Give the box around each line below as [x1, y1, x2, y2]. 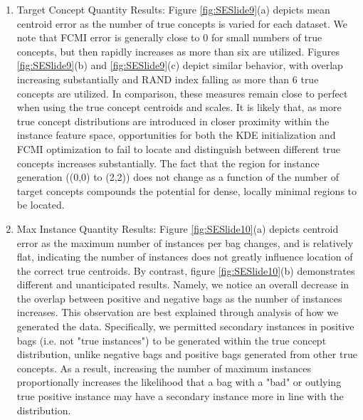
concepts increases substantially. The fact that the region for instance [16, 155, 320, 170]
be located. [16, 197, 65, 212]
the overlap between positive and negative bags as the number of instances [16, 290, 342, 305]
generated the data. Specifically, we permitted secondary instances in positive [16, 319, 354, 334]
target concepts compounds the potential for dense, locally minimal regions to [16, 183, 357, 198]
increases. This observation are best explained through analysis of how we [16, 305, 339, 320]
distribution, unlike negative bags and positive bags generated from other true [16, 347, 357, 362]
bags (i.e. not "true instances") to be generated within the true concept [16, 332, 327, 347]
